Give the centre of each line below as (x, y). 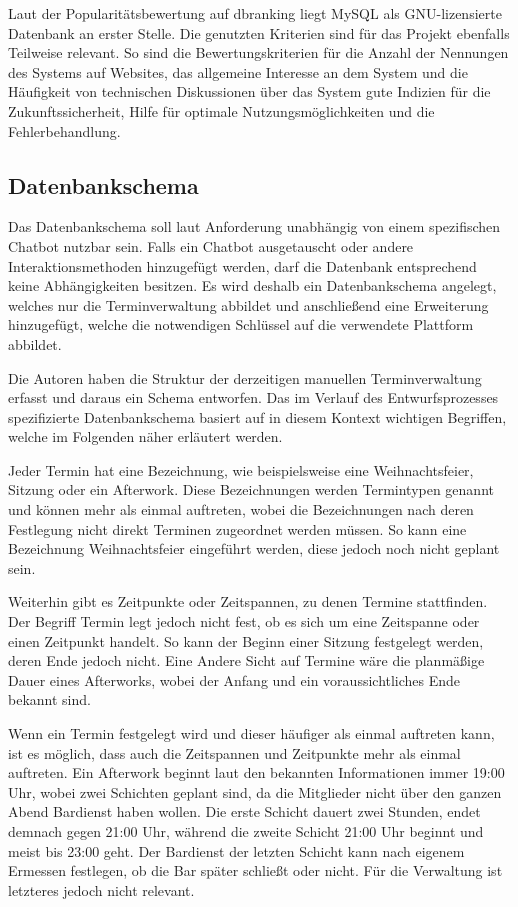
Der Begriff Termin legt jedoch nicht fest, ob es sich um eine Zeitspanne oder (244, 621)
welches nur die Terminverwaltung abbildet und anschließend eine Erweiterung (248, 304)
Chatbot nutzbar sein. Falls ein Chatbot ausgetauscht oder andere (211, 245)
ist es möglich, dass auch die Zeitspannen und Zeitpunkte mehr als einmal (234, 752)
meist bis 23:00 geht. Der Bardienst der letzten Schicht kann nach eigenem (236, 850)
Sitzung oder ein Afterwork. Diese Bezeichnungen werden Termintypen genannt (251, 489)
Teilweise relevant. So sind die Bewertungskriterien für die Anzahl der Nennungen (258, 52)
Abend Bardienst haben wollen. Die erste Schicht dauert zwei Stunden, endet (244, 811)
